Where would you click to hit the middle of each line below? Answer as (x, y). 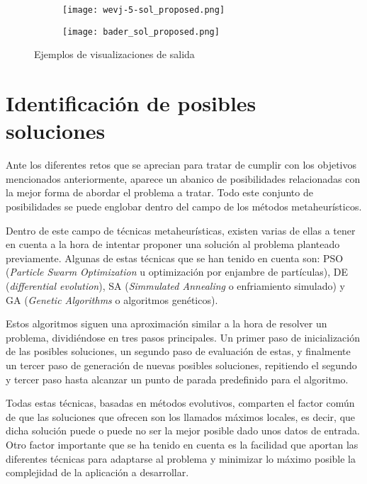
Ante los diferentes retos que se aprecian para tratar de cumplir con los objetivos (181, 165)
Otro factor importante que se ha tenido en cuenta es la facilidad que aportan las (182, 444)
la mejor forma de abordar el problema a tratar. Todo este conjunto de (159, 192)
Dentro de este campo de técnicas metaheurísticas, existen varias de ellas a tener (181, 230)
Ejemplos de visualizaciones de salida (114, 54)
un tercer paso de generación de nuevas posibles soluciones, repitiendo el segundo (181, 365)
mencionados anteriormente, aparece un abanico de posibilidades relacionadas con (183, 178)
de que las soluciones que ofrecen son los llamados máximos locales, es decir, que (181, 416)
